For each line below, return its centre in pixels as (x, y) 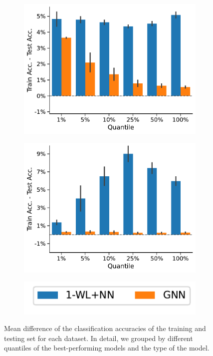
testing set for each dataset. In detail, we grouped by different (99, 338)
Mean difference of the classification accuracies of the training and (105, 328)
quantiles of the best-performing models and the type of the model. (107, 348)
